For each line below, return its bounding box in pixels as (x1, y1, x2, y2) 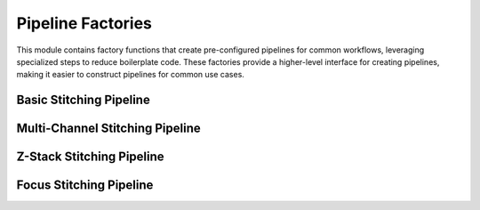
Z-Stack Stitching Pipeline (16, 149, 164, 165)
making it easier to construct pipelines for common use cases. (16, 69, 244, 80)
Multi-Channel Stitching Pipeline (16, 121, 202, 136)
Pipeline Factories (16, 13, 153, 33)
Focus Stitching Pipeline (16, 178, 154, 193)
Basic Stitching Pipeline (16, 93, 150, 108)
